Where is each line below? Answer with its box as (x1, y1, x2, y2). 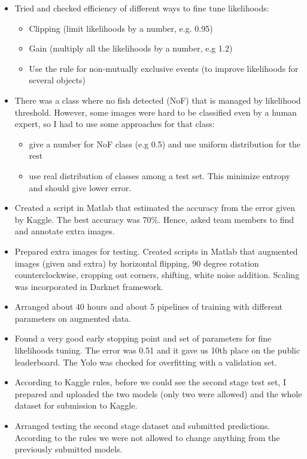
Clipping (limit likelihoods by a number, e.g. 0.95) (29, 22, 213, 34)
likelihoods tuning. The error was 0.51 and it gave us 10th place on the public (14, 344, 300, 357)
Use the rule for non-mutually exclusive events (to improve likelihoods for (29, 62, 299, 74)
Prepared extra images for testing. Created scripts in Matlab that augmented (14, 244, 298, 257)
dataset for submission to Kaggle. (14, 399, 138, 412)
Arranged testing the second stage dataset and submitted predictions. (14, 419, 270, 432)
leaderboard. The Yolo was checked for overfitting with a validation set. (14, 355, 277, 368)
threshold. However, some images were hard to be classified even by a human (14, 105, 297, 118)
